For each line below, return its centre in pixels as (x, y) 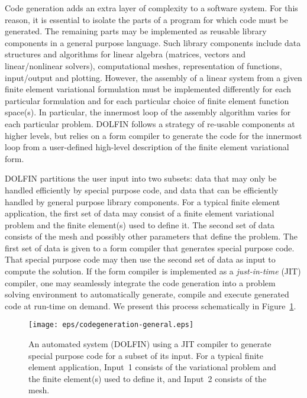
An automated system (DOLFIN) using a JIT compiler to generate (150, 344)
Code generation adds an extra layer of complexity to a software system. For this (151, 8)
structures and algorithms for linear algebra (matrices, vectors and (125, 54)
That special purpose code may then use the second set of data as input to (140, 259)
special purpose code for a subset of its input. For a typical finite (146, 355)
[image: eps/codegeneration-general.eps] (111, 325)
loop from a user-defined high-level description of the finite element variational (147, 147)
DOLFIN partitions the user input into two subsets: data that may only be (141, 178)
